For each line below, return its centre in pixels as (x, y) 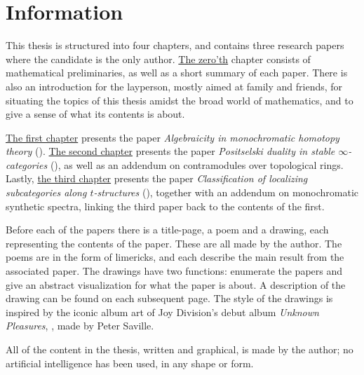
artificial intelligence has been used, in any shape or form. (130, 363)
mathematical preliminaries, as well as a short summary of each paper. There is (177, 73)
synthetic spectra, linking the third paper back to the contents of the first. (165, 206)
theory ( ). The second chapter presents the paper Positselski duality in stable (170, 151)
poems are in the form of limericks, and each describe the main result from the (175, 257)
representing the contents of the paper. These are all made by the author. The (174, 243)
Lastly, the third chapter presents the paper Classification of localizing (157, 178)
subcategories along (46, 192)
